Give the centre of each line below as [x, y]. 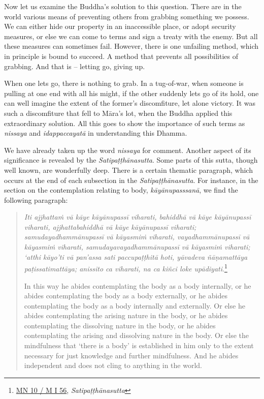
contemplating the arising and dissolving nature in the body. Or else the [137, 335]
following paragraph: [36, 199]
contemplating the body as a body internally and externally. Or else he [135, 305]
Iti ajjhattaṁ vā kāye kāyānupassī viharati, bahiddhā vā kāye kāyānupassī [138, 217]
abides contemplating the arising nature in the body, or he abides [126, 315]
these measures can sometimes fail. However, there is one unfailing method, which [131, 46]
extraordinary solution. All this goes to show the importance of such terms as [125, 123]
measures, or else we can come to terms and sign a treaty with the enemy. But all [131, 36]
